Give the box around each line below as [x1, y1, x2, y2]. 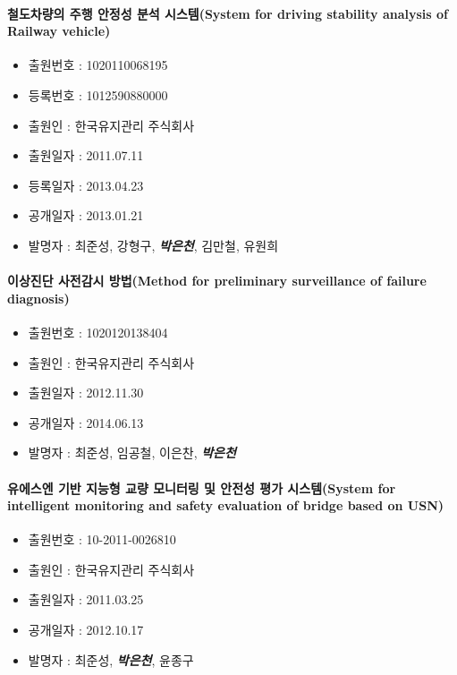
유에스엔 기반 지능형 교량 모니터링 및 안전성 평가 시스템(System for [7, 478, 396, 497]
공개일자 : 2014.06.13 [28, 413, 144, 431]
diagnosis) [7, 288, 70, 307]
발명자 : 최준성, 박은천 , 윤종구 [28, 650, 194, 669]
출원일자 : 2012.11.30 [28, 383, 144, 402]
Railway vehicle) [7, 21, 111, 40]
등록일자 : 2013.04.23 [28, 175, 144, 194]
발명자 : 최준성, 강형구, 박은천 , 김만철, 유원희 [28, 235, 279, 254]
